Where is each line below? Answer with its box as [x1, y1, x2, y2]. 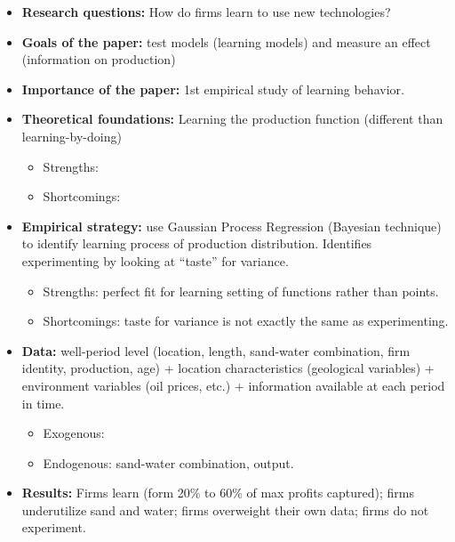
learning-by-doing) [21, 126, 122, 145]
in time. [21, 393, 65, 412]
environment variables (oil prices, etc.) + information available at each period [21, 376, 445, 394]
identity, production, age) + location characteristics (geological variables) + [21, 359, 435, 377]
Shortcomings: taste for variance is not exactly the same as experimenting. [43, 311, 449, 330]
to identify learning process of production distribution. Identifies [21, 234, 372, 253]
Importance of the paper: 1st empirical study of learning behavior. [21, 79, 404, 98]
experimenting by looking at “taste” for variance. [21, 251, 289, 270]
